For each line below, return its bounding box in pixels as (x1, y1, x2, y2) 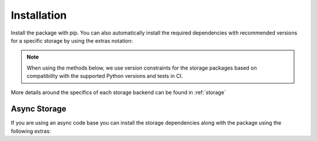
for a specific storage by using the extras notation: (11, 37, 133, 44)
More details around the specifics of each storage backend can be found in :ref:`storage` (11, 88, 226, 96)
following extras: (11, 128, 51, 135)
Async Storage (11, 104, 67, 114)
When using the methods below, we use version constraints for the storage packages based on (26, 64, 258, 71)
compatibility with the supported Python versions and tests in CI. (26, 73, 183, 80)
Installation (11, 9, 67, 22)
